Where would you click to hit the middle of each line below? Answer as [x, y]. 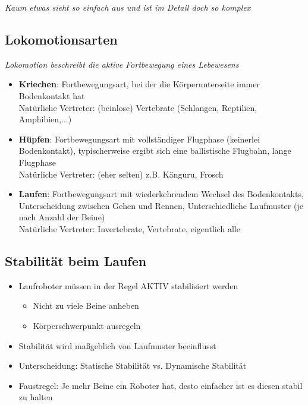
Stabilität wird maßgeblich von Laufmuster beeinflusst [117, 345]
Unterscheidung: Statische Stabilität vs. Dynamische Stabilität [133, 366]
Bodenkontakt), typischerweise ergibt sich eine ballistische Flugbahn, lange [155, 151]
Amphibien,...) [45, 119]
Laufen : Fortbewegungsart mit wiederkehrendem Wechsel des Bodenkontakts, [161, 194]
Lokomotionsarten [61, 39]
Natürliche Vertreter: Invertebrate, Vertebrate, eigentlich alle [129, 228]
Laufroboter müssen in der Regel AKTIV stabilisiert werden [128, 285]
